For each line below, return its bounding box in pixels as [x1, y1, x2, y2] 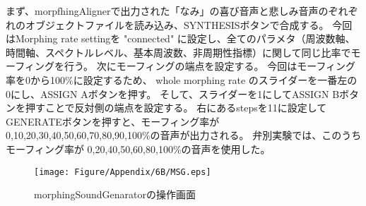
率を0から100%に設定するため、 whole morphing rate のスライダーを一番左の [6, 72, 358, 87]
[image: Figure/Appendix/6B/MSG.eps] [34, 166, 211, 177]
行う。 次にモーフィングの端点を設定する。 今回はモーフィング [64, 59, 356, 73]
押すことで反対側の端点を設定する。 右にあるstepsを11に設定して [25, 100, 327, 115]
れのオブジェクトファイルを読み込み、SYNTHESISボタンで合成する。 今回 [6, 17, 353, 32]
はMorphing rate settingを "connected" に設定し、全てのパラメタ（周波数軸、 [6, 31, 355, 46]
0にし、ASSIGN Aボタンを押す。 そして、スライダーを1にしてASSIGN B [6, 86, 340, 101]
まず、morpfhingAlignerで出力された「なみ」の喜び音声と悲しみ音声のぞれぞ [6, 4, 358, 18]
